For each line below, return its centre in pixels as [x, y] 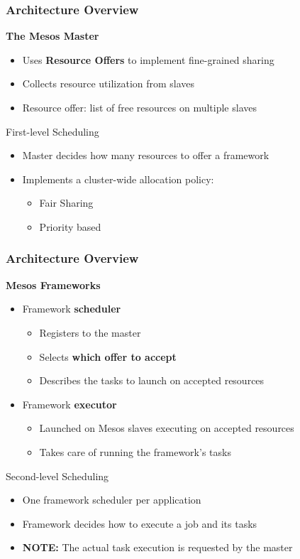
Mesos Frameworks [53, 284]
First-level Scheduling [52, 131]
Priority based [70, 226]
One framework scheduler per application [112, 500]
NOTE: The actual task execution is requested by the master [157, 547]
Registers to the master [90, 332]
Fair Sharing [66, 203]
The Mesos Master [52, 36]
